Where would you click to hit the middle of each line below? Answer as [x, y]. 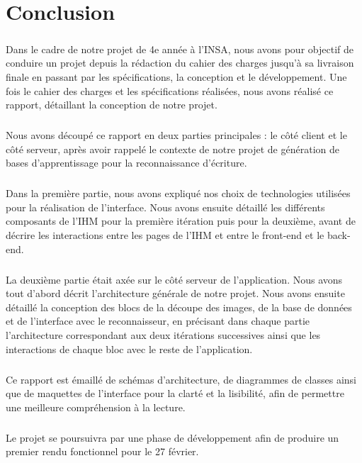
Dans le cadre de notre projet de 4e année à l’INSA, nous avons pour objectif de [180, 49]
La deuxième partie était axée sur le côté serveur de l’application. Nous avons [174, 279]
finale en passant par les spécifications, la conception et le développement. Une [176, 76]
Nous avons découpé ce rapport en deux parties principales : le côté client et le [176, 135]
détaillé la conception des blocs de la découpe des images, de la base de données [179, 307]
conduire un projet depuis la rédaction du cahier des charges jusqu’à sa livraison [180, 63]
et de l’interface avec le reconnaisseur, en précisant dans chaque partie [158, 321]
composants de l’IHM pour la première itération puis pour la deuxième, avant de [181, 221]
